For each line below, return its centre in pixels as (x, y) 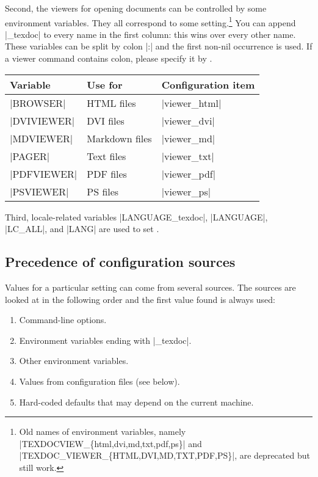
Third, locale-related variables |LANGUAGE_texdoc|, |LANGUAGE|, (136, 217)
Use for (105, 84)
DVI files (106, 120)
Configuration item (208, 84)
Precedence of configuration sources (120, 262)
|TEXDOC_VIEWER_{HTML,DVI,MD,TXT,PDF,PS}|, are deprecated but (164, 455)
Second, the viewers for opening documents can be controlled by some (136, 8)
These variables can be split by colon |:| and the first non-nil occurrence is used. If (159, 46)
